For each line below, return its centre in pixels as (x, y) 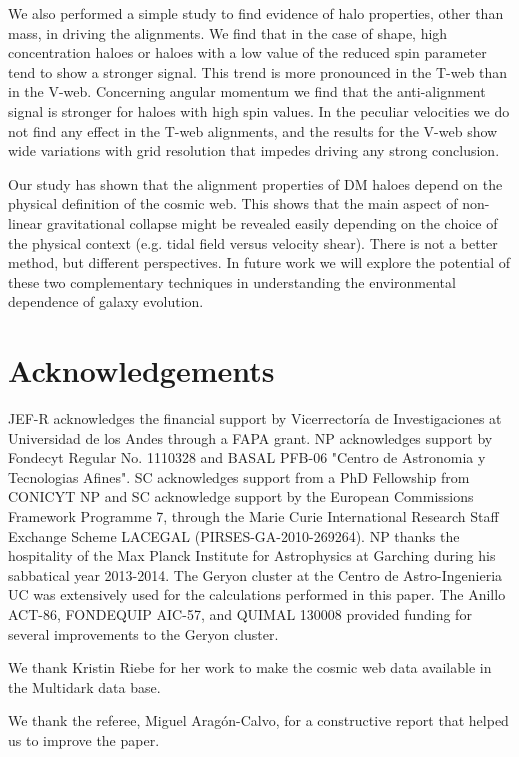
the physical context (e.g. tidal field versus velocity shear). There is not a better (253, 242)
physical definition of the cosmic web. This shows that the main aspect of (233, 203)
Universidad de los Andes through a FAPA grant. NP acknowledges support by (250, 437)
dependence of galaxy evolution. (106, 301)
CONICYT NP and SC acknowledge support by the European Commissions (241, 496)
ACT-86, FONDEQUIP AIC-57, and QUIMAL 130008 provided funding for (240, 613)
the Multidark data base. (84, 686)
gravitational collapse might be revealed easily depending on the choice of (272, 222)
